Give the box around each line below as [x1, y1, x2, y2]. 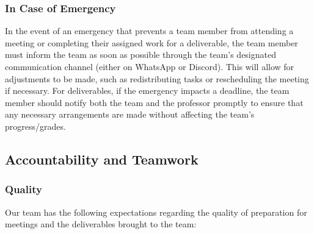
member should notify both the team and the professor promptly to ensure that [5, 96, 304, 108]
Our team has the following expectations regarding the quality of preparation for [5, 205, 307, 218]
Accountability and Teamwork [5, 149, 199, 168]
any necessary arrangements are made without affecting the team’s [5, 108, 255, 121]
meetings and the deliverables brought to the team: [5, 218, 197, 230]
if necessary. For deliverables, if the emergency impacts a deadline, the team [5, 84, 290, 97]
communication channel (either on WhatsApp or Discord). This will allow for [5, 60, 294, 73]
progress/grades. [5, 119, 66, 132]
